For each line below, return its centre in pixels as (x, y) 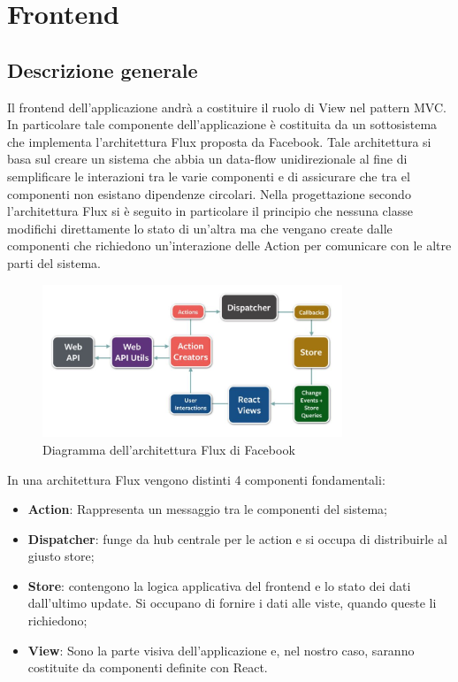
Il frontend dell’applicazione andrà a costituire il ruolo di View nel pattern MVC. (227, 107)
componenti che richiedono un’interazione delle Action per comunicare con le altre (229, 245)
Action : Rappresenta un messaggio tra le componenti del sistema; (207, 509)
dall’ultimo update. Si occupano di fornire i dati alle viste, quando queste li (232, 603)
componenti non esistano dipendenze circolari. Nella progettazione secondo (209, 193)
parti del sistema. (54, 262)
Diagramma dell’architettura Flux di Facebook (169, 449)
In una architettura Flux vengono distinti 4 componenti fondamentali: (196, 479)
